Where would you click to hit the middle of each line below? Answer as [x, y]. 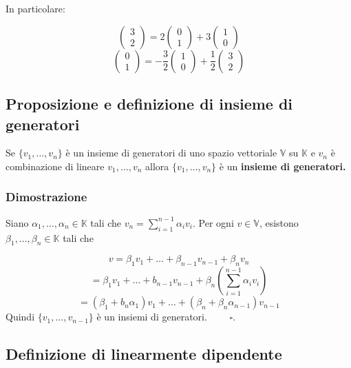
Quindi [20, 317]
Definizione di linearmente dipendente [144, 354]
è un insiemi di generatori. [152, 317]
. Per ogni [213, 222]
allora [157, 166]
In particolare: [35, 9]
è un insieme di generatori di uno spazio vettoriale [171, 153]
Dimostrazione [46, 197]
